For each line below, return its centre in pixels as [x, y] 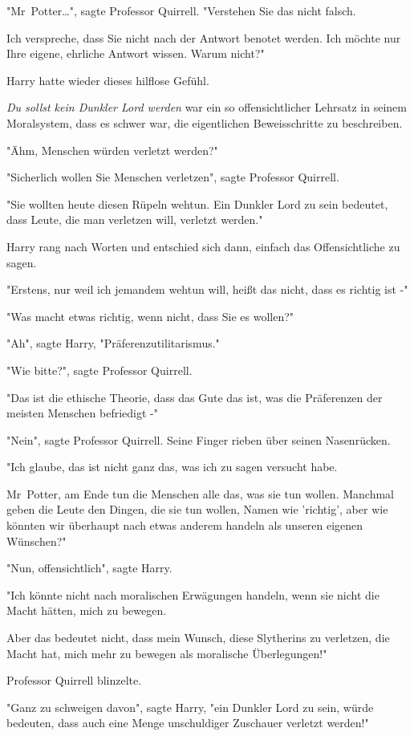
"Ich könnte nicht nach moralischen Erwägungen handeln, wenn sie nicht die [193, 594]
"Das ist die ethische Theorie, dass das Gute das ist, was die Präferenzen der [195, 397]
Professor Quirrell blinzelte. [74, 680]
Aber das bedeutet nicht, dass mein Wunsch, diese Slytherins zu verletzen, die [198, 638]
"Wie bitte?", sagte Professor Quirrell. [99, 370]
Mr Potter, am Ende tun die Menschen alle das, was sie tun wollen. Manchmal [200, 493]
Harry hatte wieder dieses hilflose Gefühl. [108, 80]
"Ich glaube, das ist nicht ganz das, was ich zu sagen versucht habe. [172, 467]
